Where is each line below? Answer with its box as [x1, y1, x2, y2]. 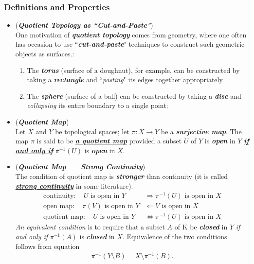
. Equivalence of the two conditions [122, 231, 227, 241]
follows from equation [15, 241, 80, 251]
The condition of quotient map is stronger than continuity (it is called [15, 171, 228, 181]
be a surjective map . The [161, 126, 242, 136]
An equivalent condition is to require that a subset [15, 222, 165, 232]
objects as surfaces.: [15, 49, 74, 58]
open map [43, 203, 73, 210]
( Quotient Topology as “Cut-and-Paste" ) [15, 20, 153, 30]
